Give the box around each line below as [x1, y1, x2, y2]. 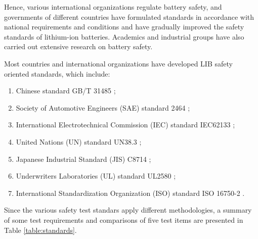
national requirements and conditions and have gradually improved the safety [4, 21, 244, 32]
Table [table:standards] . [4, 224, 77, 235]
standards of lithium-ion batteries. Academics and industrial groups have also [4, 31, 244, 42]
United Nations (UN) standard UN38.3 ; [16, 136, 142, 147]
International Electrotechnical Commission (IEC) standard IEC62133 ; [16, 119, 235, 130]
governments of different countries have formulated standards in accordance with [4, 11, 254, 22]
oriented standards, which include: [4, 68, 110, 79]
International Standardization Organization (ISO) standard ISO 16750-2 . [16, 187, 245, 198]
